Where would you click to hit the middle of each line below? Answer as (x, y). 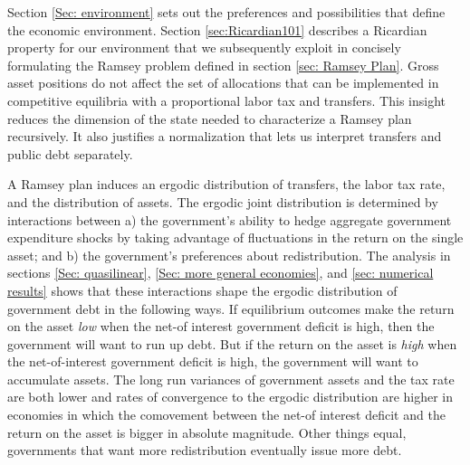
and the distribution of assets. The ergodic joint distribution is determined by (223, 201)
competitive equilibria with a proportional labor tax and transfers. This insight (227, 100)
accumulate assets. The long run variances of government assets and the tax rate (231, 379)
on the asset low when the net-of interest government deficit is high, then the (221, 326)
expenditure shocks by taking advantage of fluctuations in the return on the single (235, 237)
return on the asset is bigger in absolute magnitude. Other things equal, (207, 432)
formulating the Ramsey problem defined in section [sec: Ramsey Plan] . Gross (223, 65)
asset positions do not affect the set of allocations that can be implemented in (223, 83)
